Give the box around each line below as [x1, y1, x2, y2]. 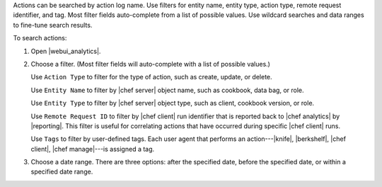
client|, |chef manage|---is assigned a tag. [30, 144, 155, 153]
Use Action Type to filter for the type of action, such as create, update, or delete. [30, 73, 272, 81]
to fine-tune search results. [13, 21, 93, 29]
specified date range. [30, 167, 93, 176]
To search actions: [13, 34, 67, 42]
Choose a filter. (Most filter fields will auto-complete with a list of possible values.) [30, 59, 270, 68]
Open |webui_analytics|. [30, 47, 101, 55]
